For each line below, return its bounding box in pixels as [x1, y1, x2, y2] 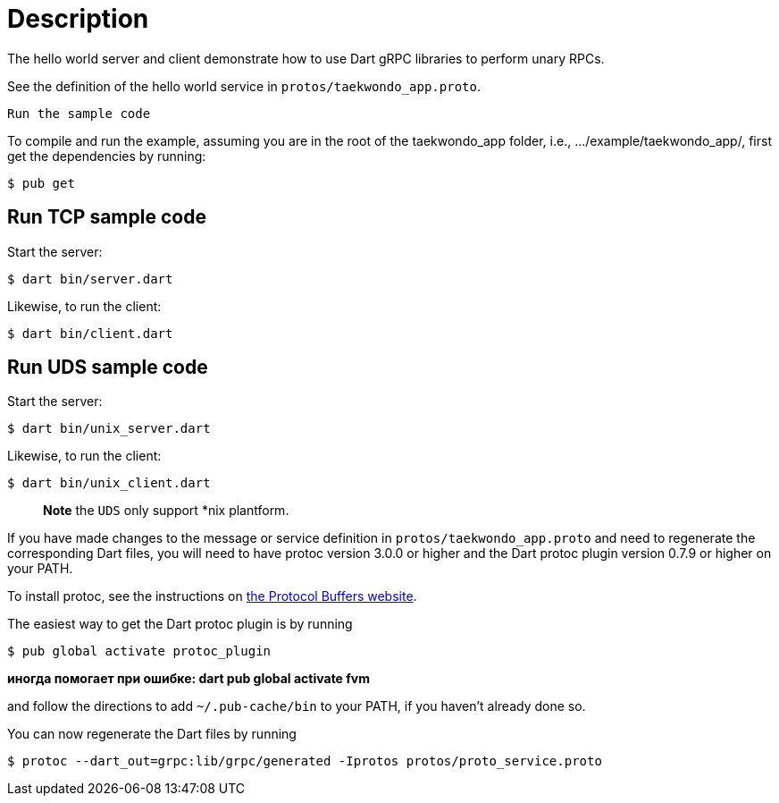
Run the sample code [7, 106, 151, 121]
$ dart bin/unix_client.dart [7, 476, 211, 491]
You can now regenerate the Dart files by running [7, 726, 297, 742]
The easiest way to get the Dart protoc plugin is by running [7, 616, 353, 632]
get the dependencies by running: [7, 148, 206, 164]
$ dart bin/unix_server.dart [7, 421, 211, 436]
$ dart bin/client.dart [7, 325, 173, 341]
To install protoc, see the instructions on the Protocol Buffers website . [7, 588, 417, 604]
